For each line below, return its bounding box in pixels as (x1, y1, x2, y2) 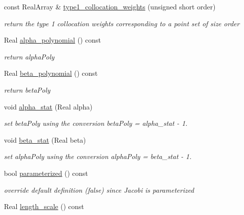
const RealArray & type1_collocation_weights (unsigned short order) (4, 1, 216, 11)
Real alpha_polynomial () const (4, 35, 101, 45)
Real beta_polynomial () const (4, 68, 98, 78)
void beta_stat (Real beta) (4, 134, 86, 145)
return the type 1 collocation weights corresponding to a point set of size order (4, 18, 240, 28)
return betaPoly (4, 84, 50, 95)
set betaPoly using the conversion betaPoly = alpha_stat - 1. (4, 118, 188, 128)
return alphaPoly (4, 51, 54, 61)
